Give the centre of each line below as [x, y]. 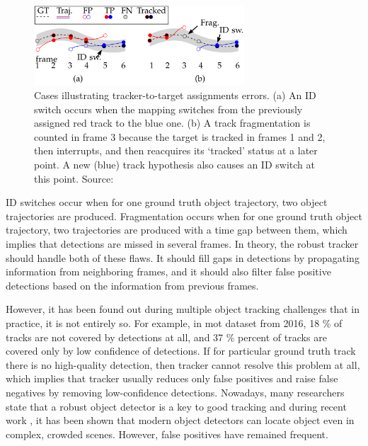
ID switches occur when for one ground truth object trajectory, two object [167, 202]
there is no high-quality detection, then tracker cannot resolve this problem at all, [183, 364]
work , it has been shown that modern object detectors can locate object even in [180, 420]
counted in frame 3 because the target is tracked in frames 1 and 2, [180, 136]
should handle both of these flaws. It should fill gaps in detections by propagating [183, 257]
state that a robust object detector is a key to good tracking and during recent [176, 406]
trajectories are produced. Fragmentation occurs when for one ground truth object [184, 216]
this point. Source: [74, 178]
